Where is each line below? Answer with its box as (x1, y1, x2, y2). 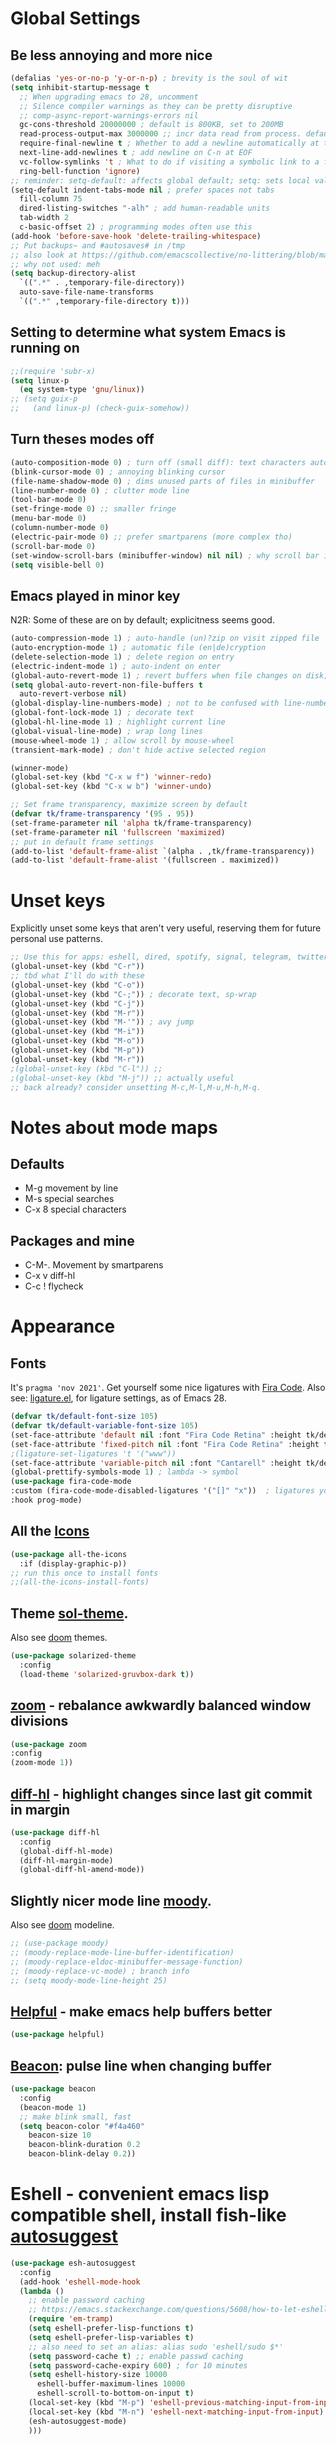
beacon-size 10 (28, 2130, 92, 2141)
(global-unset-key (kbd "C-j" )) (10, 998, 145, 1009)
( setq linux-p (10, 375, 70, 386)
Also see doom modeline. (10, 1919, 115, 1931)
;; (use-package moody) (10, 1938, 110, 1949)
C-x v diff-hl (24, 1270, 76, 1282)
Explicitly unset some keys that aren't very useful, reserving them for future (10, 922, 322, 934)
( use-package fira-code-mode (10, 1477, 132, 1487)
